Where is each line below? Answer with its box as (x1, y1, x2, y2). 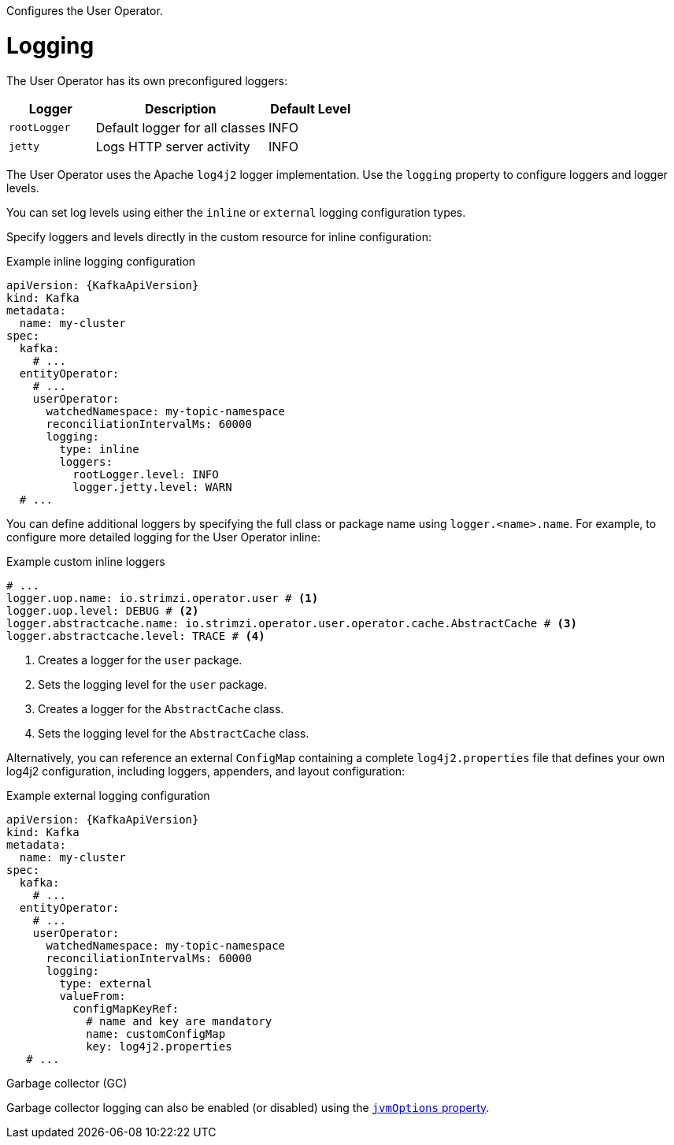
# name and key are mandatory (86, 1014, 272, 1028)
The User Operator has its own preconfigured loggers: (6, 73, 288, 87)
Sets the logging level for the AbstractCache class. (38, 726, 309, 740)
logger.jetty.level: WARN (72, 480, 232, 493)
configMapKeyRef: (72, 1002, 180, 1015)
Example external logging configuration (6, 788, 210, 802)
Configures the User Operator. (6, 4, 163, 17)
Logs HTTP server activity (95, 138, 250, 154)
